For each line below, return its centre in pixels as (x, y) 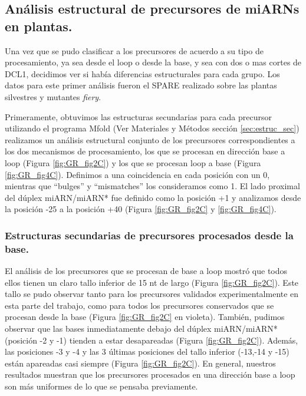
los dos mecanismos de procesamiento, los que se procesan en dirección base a (145, 151)
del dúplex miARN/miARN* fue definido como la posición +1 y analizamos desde (153, 197)
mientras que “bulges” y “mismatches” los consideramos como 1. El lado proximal (152, 186)
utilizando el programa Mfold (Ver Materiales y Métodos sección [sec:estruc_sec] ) (152, 128)
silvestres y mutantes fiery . (53, 96)
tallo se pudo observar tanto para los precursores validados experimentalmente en (152, 294)
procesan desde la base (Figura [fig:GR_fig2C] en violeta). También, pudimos (145, 317)
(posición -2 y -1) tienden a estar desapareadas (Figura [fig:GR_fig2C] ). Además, (152, 340)
